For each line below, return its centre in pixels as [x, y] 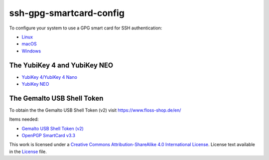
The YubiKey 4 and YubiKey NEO [61, 65]
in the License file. [28, 152]
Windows [31, 51]
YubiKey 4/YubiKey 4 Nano [49, 77]
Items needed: [24, 119]
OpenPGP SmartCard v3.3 [49, 136]
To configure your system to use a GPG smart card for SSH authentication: [86, 28]
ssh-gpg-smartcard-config [67, 13]
